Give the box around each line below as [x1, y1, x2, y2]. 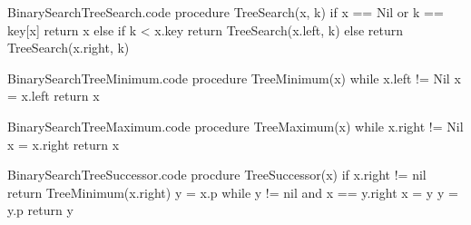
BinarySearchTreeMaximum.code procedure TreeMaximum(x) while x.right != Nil [7, 116, 464, 135]
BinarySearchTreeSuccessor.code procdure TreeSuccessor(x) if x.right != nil [7, 165, 427, 184]
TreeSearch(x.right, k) [7, 38, 130, 57]
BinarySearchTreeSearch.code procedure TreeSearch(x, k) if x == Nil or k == [7, 3, 444, 21]
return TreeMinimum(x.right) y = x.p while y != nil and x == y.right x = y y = [7, 182, 458, 201]
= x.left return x [7, 86, 100, 105]
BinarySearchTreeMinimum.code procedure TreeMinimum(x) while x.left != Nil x [7, 68, 461, 87]
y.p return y [7, 201, 74, 220]
